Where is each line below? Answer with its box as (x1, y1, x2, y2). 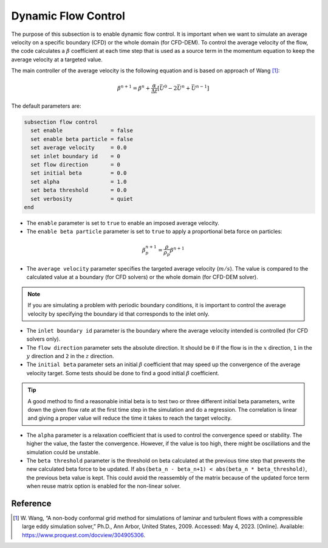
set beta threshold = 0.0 (30, 187, 127, 194)
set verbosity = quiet (30, 195, 134, 202)
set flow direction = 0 (30, 161, 121, 168)
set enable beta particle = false (30, 136, 134, 142)
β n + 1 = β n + (117, 84, 151, 91)
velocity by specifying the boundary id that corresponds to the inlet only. (27, 310, 210, 317)
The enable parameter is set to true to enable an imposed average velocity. (26, 219, 220, 226)
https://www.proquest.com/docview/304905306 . (22, 531, 146, 538)
